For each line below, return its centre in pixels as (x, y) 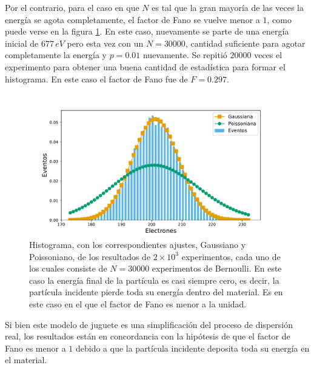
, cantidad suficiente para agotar (245, 43)
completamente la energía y (56, 55)
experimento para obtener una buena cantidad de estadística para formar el (145, 66)
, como (279, 19)
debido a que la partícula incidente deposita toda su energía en (192, 348)
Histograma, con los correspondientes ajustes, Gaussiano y (138, 244)
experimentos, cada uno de (231, 256)
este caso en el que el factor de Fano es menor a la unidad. (138, 303)
